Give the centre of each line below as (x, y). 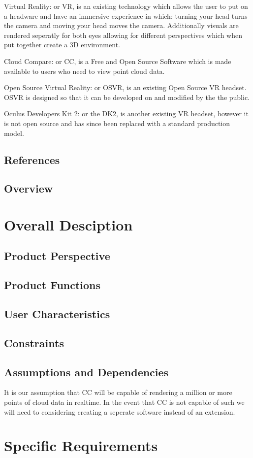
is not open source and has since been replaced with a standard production (117, 123)
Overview (29, 188)
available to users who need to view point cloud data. (84, 71)
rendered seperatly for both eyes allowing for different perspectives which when (123, 35)
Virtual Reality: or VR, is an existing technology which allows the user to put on (126, 6)
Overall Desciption (68, 224)
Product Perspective (57, 256)
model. (14, 133)
